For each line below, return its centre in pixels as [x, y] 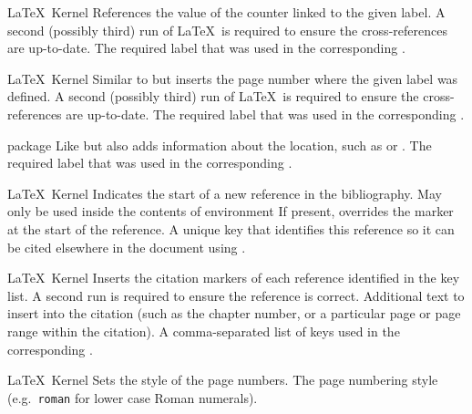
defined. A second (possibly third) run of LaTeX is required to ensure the [213, 96]
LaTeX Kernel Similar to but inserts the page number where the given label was [233, 78]
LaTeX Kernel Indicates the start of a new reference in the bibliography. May [225, 193]
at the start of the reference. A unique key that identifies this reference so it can [231, 228]
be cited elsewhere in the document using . [127, 247]
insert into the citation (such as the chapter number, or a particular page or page [234, 313]
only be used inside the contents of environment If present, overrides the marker [231, 211]
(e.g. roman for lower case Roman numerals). [133, 397]
